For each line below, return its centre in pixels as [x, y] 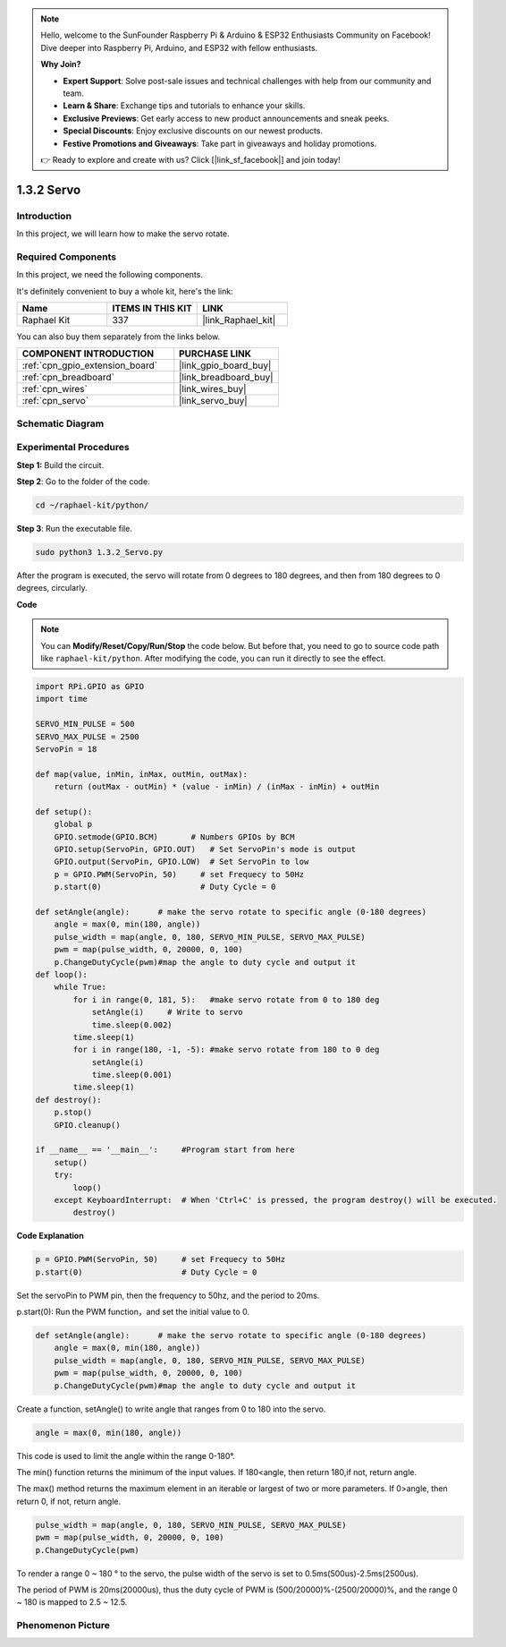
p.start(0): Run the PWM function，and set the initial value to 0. [133, 1312]
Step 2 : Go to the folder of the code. [84, 482]
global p [73, 824]
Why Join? [61, 64]
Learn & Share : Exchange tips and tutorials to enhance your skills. [184, 106]
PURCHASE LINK [215, 354]
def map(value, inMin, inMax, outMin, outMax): [141, 774]
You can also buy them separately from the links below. [118, 337]
